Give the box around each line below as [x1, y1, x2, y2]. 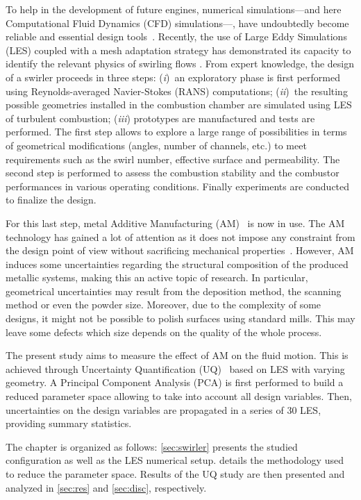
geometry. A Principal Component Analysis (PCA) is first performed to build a [6, 375, 344, 390]
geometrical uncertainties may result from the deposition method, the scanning [6, 283, 342, 298]
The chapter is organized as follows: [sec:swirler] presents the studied [6, 439, 298, 453]
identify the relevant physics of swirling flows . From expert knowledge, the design [6, 56, 355, 71]
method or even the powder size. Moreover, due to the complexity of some [6, 297, 321, 312]
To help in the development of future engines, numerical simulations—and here [6, 2, 342, 16]
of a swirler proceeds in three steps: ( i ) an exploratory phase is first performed [6, 69, 340, 84]
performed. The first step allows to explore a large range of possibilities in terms [6, 124, 347, 139]
